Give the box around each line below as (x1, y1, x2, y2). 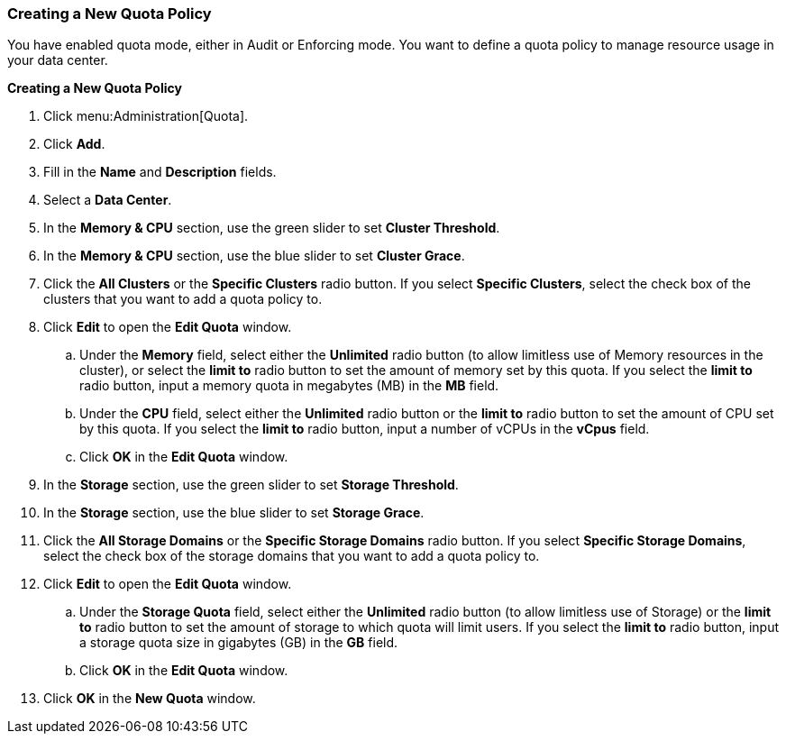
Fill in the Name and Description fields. (43, 164, 277, 180)
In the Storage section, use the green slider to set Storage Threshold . (43, 477, 459, 493)
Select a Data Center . (43, 192, 172, 208)
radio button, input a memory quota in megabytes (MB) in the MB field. (79, 378, 499, 394)
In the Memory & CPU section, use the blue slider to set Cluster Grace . (43, 248, 465, 264)
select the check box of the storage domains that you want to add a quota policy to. (43, 548, 540, 564)
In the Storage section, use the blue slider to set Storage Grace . (43, 505, 425, 521)
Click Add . (43, 136, 105, 152)
